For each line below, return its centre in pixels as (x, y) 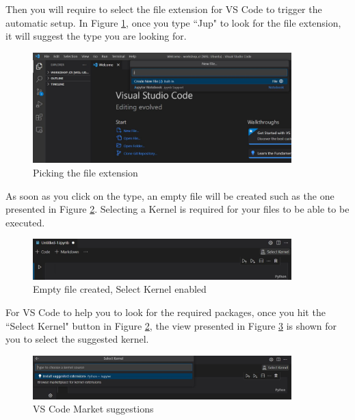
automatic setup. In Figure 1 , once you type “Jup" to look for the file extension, (173, 22)
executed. (25, 222)
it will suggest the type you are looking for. (96, 36)
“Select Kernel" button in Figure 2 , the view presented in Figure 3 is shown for (171, 325)
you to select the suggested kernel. (77, 339)
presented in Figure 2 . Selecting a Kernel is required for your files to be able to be (177, 209)
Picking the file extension (86, 173)
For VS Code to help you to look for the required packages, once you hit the (166, 312)
